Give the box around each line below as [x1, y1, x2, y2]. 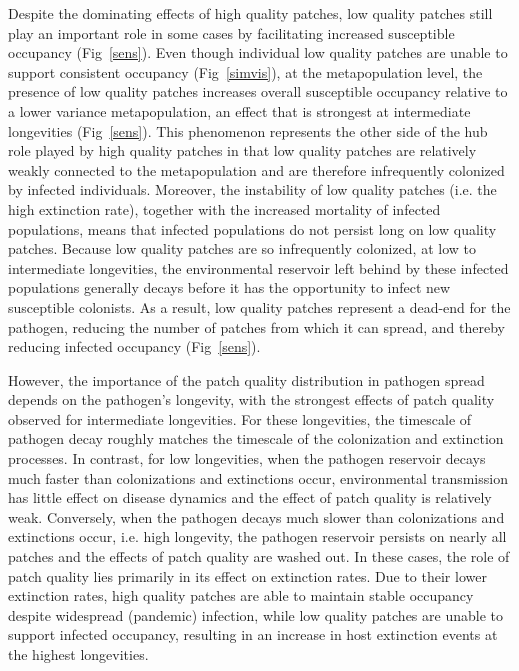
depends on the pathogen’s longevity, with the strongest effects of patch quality [8, 389, 495, 410]
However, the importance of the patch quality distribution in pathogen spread [8, 369, 485, 390]
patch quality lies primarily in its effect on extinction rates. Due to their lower [8, 565, 487, 586]
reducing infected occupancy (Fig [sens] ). [8, 336, 261, 357]
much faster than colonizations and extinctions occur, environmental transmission [8, 467, 508, 488]
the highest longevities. [8, 644, 149, 664]
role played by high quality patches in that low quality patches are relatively [8, 140, 477, 161]
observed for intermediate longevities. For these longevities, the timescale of [8, 408, 472, 429]
